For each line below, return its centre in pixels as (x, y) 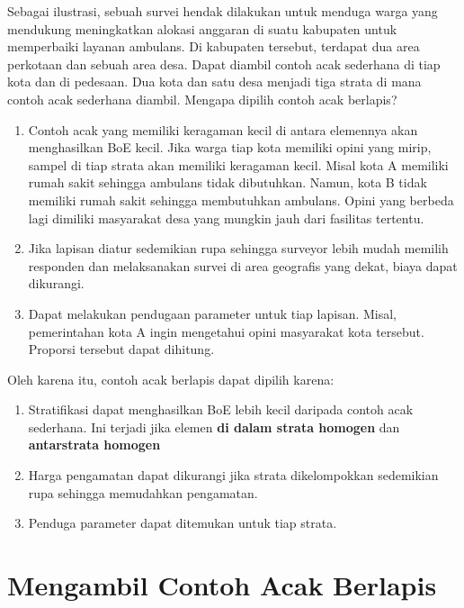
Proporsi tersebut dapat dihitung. (121, 349)
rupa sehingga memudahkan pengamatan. (143, 492)
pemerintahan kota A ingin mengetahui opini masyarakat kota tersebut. (226, 331)
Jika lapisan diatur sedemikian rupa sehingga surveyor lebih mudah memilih (238, 248)
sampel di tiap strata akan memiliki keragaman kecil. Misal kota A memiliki (238, 164)
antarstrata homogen (94, 445)
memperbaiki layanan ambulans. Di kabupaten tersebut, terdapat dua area (214, 46)
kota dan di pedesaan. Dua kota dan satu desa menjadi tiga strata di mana (214, 82)
